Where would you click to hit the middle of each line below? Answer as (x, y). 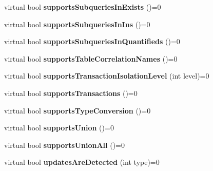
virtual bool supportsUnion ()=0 (59, 128)
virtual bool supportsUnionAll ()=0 (64, 145)
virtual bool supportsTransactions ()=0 (71, 93)
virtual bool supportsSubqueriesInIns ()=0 (77, 24)
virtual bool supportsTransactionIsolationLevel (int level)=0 (107, 76)
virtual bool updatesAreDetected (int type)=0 (82, 162)
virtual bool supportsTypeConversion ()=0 (78, 110)
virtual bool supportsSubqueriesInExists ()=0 (83, 7)
